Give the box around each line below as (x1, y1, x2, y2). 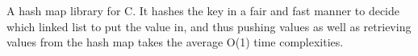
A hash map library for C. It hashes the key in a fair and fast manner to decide (6, 2, 400, 18)
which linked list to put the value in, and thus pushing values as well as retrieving (6, 18, 412, 34)
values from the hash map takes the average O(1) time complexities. (6, 34, 344, 50)
